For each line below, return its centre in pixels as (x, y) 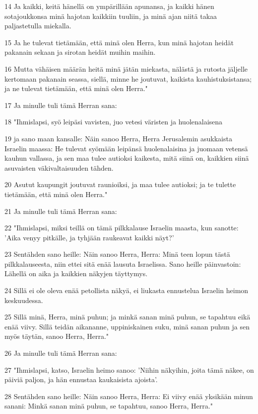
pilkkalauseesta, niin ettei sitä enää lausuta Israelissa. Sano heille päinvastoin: (123, 263)
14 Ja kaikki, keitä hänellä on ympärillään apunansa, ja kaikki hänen (109, 6)
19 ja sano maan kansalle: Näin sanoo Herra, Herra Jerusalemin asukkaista (118, 138)
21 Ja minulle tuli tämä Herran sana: (61, 211)
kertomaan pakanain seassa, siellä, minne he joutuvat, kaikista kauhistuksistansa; (128, 78)
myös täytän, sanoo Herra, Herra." (57, 336)
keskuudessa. (24, 300)
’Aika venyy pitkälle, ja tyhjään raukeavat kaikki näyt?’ (89, 237)
